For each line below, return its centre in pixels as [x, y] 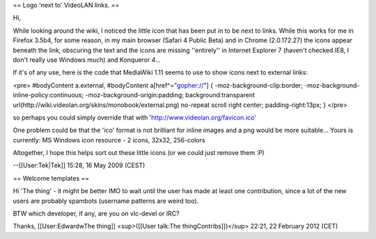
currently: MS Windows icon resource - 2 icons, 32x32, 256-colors [109, 140]
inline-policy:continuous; [48, 95]
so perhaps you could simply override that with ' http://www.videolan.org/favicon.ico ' [135, 117]
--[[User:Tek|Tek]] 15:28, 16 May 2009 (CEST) [79, 165]
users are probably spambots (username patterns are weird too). [106, 201]
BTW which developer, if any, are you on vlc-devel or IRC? [96, 214]
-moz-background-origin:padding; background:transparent [170, 95]
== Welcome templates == [51, 178]
